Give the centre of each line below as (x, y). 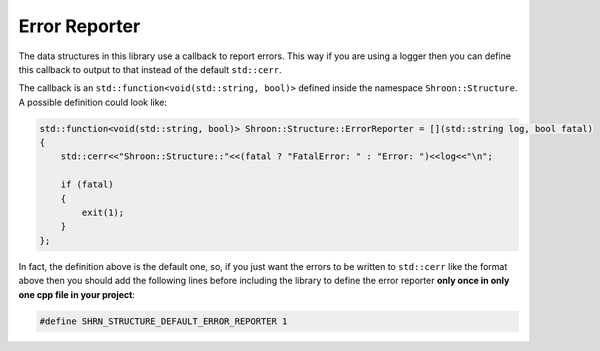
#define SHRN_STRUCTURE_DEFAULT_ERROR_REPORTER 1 (163, 321)
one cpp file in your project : (76, 294)
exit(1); (103, 213)
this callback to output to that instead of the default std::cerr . (150, 69)
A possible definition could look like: (93, 102)
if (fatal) (87, 184)
